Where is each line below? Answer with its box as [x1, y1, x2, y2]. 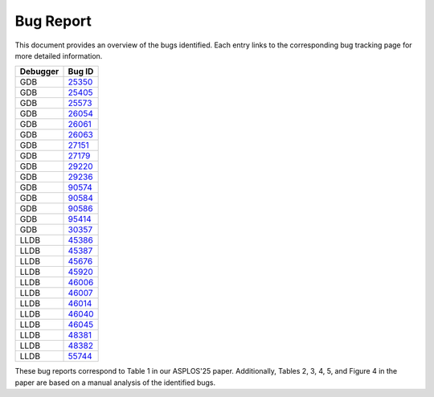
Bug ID [68, 66, 94, 77]
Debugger [19, 66, 59, 77]
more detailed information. [14, 51, 103, 60]
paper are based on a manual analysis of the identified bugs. [14, 378, 216, 387]
